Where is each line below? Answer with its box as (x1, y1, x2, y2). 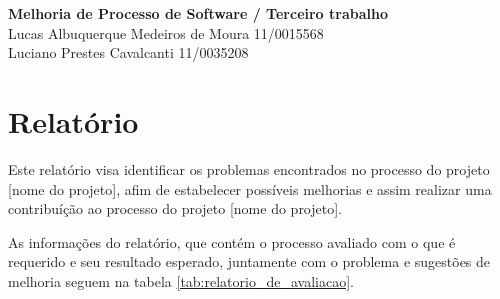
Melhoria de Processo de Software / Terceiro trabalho (8, 3, 388, 23)
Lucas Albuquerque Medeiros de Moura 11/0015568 (8, 22, 324, 43)
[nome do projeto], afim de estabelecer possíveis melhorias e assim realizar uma (8, 178, 492, 199)
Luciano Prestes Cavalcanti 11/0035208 (8, 42, 249, 63)
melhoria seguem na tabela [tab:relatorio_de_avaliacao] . (8, 270, 354, 291)
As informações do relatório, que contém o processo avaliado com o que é (8, 231, 456, 252)
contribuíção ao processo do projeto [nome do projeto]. (8, 198, 342, 219)
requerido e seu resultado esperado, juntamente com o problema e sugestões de (8, 251, 491, 272)
